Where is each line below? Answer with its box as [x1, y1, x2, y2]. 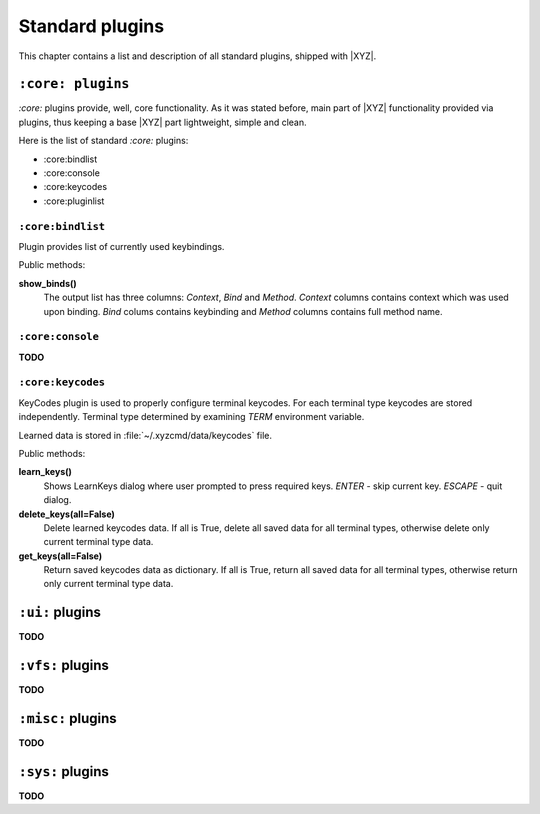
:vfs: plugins [18, 657, 109, 674]
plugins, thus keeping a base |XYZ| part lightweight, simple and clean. [18, 116, 307, 128]
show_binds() [18, 277, 77, 289]
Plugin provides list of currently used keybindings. [18, 240, 225, 252]
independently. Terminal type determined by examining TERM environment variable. [18, 411, 365, 423]
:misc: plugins [18, 710, 117, 727]
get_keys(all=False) [18, 550, 103, 562]
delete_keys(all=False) [18, 508, 115, 520]
